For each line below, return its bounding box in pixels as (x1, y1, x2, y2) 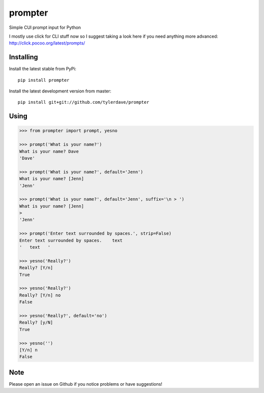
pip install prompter (18, 77, 69, 83)
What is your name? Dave (19, 148, 79, 154)
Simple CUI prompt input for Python (9, 24, 81, 30)
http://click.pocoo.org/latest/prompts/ (9, 40, 86, 46)
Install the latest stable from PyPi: (9, 66, 77, 72)
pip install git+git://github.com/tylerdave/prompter (18, 99, 149, 105)
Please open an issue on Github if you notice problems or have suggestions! (9, 381, 162, 387)
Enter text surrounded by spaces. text (19, 237, 123, 243)
